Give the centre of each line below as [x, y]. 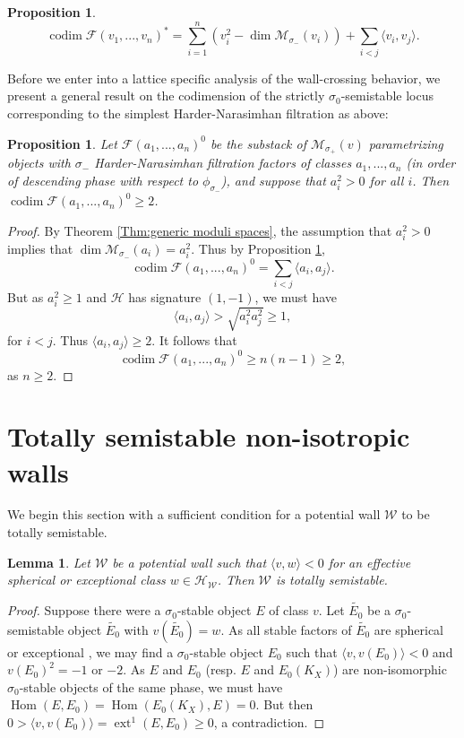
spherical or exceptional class [86, 580]
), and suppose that [273, 180]
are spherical [409, 629]
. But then [284, 704]
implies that [40, 248]
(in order [431, 163]
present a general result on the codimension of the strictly [166, 96]
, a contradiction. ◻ [269, 722]
